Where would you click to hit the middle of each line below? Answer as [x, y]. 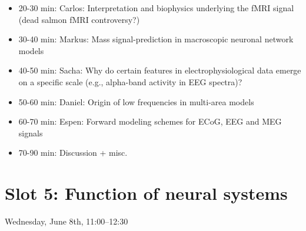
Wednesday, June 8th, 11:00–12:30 [66, 221]
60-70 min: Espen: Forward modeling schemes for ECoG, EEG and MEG [150, 121]
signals [31, 133]
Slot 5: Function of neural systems [146, 193]
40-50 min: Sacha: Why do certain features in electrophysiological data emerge [160, 70]
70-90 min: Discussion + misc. [73, 153]
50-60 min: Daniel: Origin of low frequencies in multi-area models [136, 101]
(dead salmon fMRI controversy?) [79, 19]
